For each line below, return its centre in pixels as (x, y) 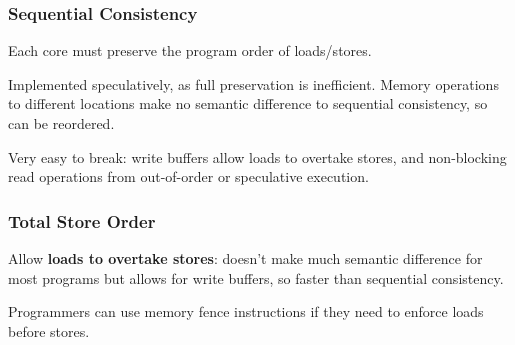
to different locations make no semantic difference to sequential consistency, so (248, 103)
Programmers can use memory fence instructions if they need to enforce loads (246, 311)
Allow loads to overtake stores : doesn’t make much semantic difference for (245, 258)
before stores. (49, 330)
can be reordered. (61, 123)
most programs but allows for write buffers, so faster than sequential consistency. (256, 277)
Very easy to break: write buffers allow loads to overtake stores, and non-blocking (257, 156)
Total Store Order (82, 220)
